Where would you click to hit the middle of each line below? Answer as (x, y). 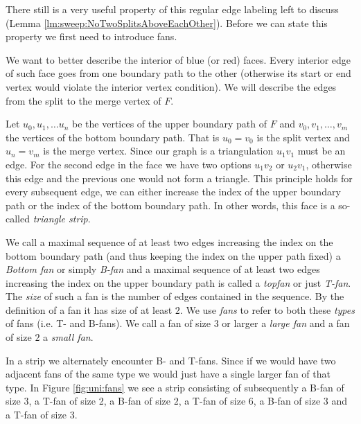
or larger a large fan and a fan (286, 323)
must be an (322, 151)
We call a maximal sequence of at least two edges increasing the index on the (169, 241)
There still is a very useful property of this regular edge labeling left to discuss (172, 9)
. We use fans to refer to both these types (267, 309)
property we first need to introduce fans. (91, 36)
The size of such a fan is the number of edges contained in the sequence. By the (175, 296)
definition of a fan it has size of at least (89, 309)
